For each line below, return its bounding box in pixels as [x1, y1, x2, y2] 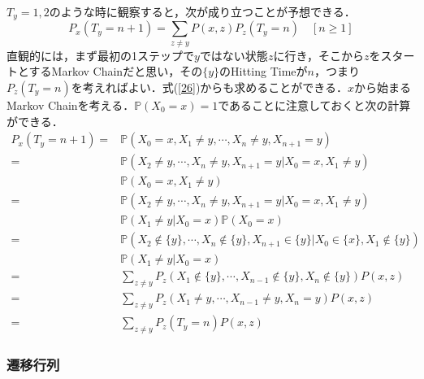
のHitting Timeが [219, 63, 308, 80]
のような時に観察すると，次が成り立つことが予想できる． [49, 3, 356, 20]
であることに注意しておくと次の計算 [218, 96, 411, 113]
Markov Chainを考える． [6, 96, 135, 113]
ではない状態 [199, 46, 268, 63]
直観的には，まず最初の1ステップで [6, 46, 194, 63]
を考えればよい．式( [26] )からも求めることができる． [71, 78, 348, 95]
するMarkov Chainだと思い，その [28, 63, 203, 80]
